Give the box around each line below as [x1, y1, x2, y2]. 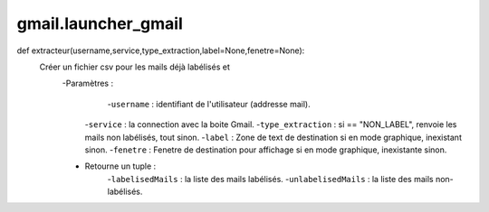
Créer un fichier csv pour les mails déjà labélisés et [39, 61, 230, 72]
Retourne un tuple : [84, 161, 157, 171]
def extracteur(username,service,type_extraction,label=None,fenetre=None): [16, 45, 305, 56]
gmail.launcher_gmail [16, 14, 183, 33]
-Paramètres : [62, 78, 113, 89]
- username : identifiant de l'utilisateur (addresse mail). [107, 98, 312, 109]
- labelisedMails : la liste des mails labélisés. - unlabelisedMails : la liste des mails [107, 173, 434, 184]
